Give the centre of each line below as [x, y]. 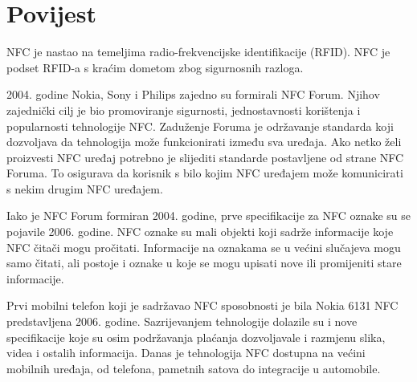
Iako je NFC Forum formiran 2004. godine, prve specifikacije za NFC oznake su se [208, 215]
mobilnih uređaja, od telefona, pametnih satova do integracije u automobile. [194, 368]
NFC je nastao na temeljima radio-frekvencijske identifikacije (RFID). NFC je [198, 52]
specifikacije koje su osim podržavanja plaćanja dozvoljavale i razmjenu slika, [196, 337]
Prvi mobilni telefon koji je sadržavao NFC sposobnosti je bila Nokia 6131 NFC [202, 305]
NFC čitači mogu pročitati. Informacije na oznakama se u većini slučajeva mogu [204, 247]
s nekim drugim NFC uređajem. [85, 188]
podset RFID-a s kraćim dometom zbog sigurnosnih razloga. [155, 67]
